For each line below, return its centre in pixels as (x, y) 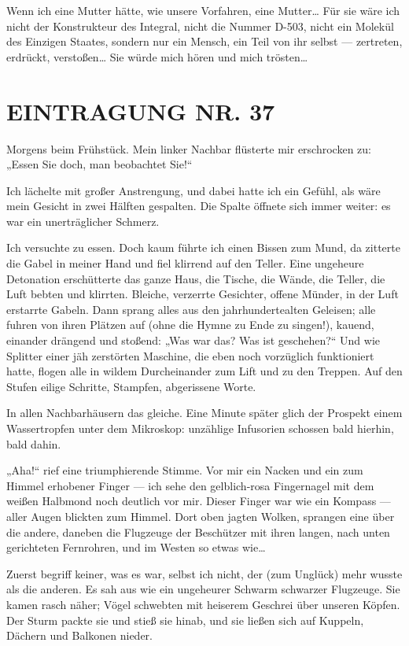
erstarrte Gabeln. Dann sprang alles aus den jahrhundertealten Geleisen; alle (191, 309)
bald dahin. (34, 443)
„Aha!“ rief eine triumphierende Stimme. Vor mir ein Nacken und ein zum (185, 470)
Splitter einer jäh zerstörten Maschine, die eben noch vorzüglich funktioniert (190, 355)
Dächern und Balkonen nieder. (79, 635)
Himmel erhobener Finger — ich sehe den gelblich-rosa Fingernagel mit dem (190, 485)
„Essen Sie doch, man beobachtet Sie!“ (99, 164)
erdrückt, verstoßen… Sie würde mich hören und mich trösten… (157, 56)
